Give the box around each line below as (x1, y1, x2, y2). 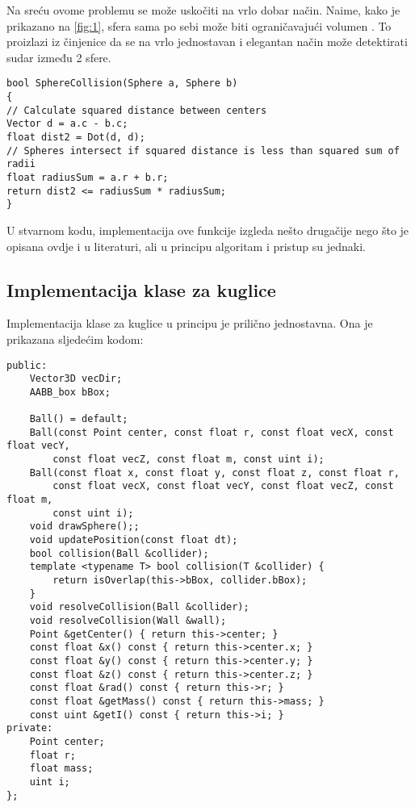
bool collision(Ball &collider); (29, 547, 209, 559)
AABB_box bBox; (29, 386, 111, 398)
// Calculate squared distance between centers (6, 104, 267, 116)
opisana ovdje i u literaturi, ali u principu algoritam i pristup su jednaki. (6, 237, 367, 254)
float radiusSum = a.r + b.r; (6, 171, 169, 183)
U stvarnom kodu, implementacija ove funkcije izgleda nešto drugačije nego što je (6, 221, 409, 238)
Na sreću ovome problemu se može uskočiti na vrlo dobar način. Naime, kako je (6, 2, 400, 18)
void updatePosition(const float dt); (29, 534, 238, 546)
